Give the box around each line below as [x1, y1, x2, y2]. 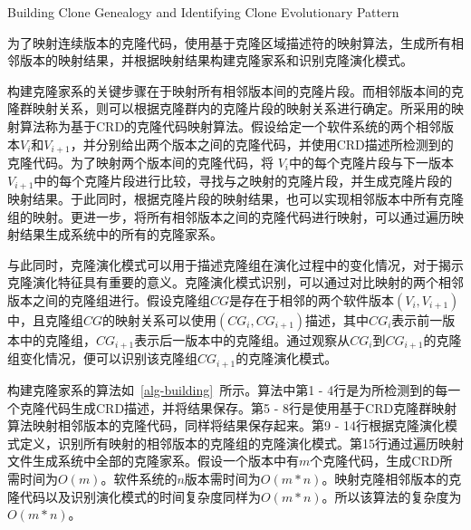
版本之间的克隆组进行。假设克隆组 [7, 291, 210, 310]
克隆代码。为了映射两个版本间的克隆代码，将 [7, 153, 274, 172]
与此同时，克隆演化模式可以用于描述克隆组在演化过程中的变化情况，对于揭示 [7, 255, 464, 274]
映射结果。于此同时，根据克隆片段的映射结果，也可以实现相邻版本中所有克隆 [7, 189, 464, 208]
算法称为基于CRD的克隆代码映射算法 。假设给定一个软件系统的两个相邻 [19, 116, 442, 135]
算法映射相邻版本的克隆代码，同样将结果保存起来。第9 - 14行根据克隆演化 [7, 416, 445, 435]
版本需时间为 [184, 468, 261, 487]
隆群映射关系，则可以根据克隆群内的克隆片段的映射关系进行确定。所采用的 [7, 99, 451, 118]
